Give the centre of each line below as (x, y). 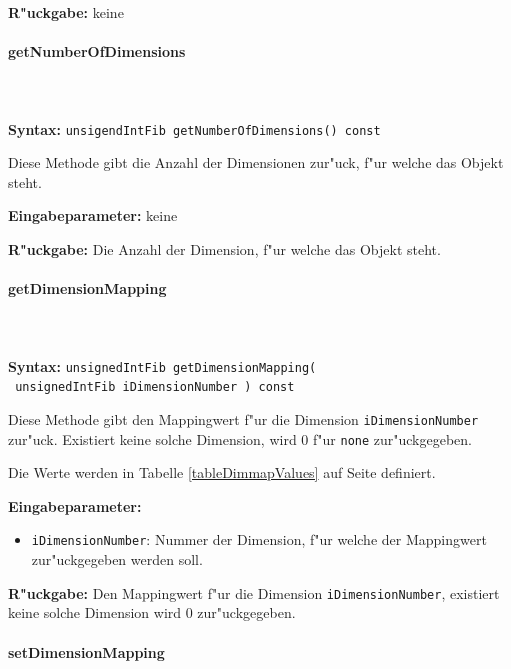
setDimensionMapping (86, 651)
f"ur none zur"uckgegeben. (393, 438)
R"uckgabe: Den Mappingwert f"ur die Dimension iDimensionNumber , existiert (254, 592)
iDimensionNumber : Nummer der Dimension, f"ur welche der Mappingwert (259, 539)
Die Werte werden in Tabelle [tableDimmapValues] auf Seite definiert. (222, 472)
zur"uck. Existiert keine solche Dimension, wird (152, 438)
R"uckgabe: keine (66, 12)
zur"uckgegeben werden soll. (117, 559)
